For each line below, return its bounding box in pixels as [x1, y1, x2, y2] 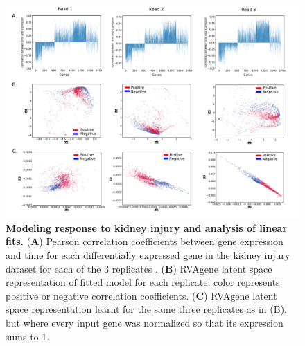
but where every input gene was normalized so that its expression [6, 315, 284, 329]
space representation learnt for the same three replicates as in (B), [6, 302, 287, 316]
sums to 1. [6, 329, 50, 343]
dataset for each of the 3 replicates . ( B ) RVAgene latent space [6, 261, 272, 275]
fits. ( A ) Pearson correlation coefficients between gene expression [6, 234, 284, 248]
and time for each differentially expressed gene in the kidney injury [6, 248, 290, 262]
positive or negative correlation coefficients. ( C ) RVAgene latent [6, 288, 277, 302]
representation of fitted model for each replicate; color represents [6, 275, 280, 289]
